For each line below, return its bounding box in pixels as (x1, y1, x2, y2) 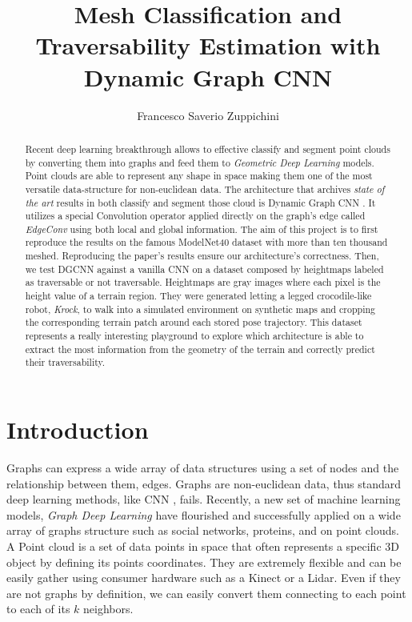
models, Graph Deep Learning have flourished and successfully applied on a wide (6, 506, 401, 523)
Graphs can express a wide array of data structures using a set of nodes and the (6, 459, 399, 476)
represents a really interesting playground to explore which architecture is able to (25, 329, 364, 343)
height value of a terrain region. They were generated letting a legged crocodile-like (25, 289, 372, 303)
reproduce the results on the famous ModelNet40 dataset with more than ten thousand (25, 235, 388, 249)
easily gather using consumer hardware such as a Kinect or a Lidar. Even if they (6, 569, 401, 586)
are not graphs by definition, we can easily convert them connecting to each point (6, 584, 406, 601)
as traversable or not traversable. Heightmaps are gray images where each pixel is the (25, 275, 381, 289)
